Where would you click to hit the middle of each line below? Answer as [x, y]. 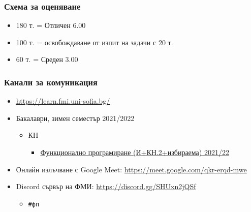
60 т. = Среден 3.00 [47, 59]
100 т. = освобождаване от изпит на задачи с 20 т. [95, 42]
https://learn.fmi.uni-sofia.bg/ [63, 101]
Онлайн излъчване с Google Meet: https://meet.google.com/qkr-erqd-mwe [131, 169]
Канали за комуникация [51, 82]
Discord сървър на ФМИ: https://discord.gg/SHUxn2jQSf [106, 186]
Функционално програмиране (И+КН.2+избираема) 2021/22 [135, 152]
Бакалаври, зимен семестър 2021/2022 [75, 118]
